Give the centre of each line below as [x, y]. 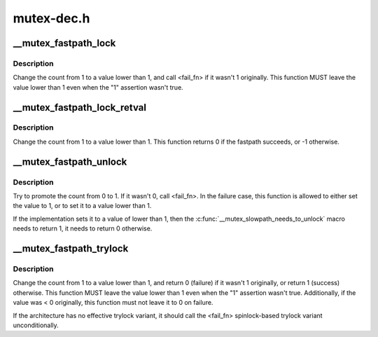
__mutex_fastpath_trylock [71, 248]
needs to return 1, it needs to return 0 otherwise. [83, 228]
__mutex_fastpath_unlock [70, 161]
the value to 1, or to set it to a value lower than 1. [82, 206]
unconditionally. [36, 325]
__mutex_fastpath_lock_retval [80, 108]
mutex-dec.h [51, 18]
